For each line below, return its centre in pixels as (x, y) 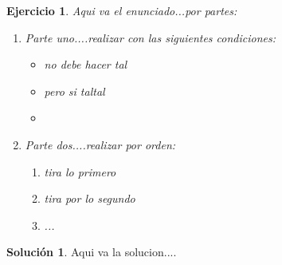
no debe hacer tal (86, 64)
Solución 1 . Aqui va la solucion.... (92, 252)
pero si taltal (74, 91)
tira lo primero (80, 171)
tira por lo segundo (90, 198)
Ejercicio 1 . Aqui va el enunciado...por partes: (122, 10)
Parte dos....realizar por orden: (100, 144)
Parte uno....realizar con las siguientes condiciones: (151, 37)
